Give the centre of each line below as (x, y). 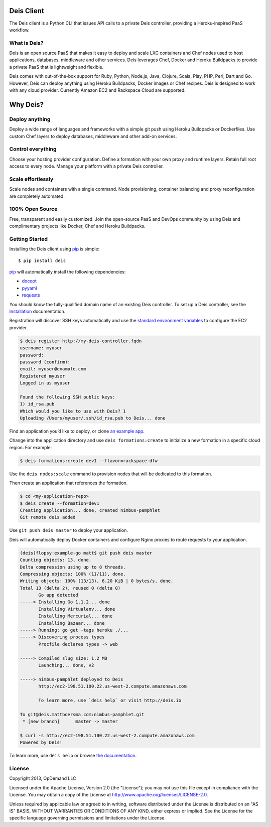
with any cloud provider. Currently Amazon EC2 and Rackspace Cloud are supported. (97, 90)
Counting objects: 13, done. (56, 560)
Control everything (33, 149)
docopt (29, 281)
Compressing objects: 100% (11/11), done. (73, 574)
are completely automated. (37, 196)
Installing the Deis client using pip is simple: (54, 249)
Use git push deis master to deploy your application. (69, 530)
